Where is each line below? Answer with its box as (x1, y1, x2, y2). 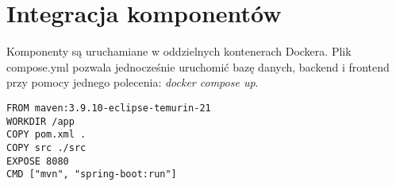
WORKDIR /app (6, 115, 75, 127)
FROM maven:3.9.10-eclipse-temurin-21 (6, 102, 211, 114)
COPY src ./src (6, 141, 87, 153)
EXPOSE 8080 (6, 155, 69, 167)
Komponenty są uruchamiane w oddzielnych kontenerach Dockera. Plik (6, 43, 352, 60)
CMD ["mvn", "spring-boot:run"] (6, 169, 177, 180)
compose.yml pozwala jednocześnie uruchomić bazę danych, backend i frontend (6, 58, 390, 75)
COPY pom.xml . (6, 129, 87, 141)
